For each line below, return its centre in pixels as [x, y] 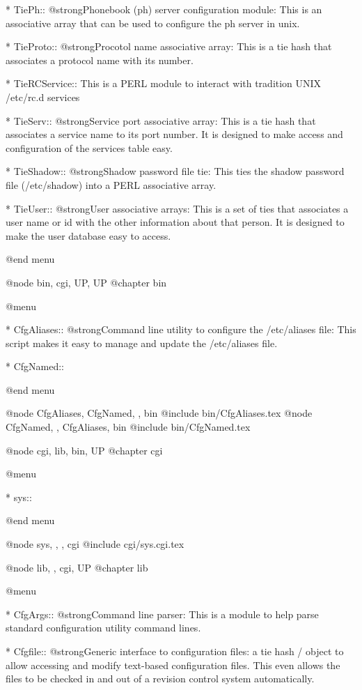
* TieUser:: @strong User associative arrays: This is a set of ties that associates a [177, 208]
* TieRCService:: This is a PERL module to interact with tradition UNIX [164, 83]
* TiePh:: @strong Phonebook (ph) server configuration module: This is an [164, 9]
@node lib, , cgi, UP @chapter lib [77, 567]
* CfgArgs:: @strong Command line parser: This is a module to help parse [162, 614]
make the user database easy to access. [88, 235]
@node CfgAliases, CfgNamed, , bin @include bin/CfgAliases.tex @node [159, 413]
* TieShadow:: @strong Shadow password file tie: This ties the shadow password [175, 171]
